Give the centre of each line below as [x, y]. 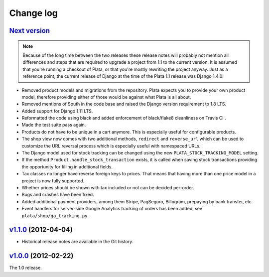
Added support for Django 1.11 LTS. [57, 111]
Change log [34, 13]
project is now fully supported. [53, 181]
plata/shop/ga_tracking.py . [55, 215]
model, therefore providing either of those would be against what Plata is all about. [106, 97]
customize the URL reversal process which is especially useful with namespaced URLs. [111, 146]
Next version [29, 31]
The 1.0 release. [25, 268]
